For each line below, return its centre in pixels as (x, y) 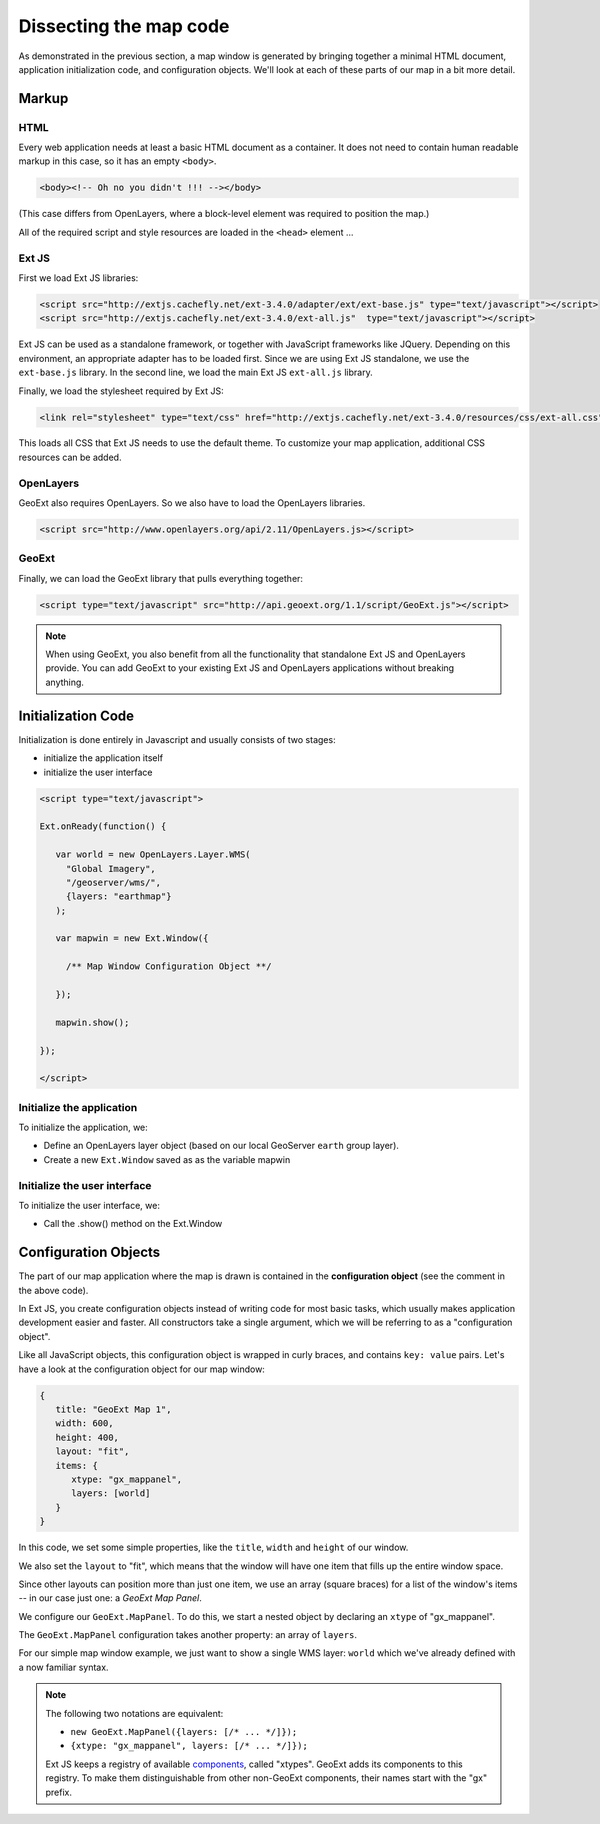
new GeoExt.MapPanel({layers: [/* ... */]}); (184, 1732)
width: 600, (84, 1423)
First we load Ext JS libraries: (78, 277)
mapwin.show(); (92, 1022)
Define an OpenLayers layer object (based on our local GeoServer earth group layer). (221, 1146)
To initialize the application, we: (83, 1127)
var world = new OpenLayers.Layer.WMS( (153, 854)
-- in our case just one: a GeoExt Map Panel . (110, 1598)
